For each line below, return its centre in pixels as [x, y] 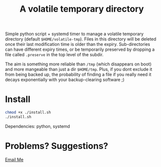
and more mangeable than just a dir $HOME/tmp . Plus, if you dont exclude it [79, 69]
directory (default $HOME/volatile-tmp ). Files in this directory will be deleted [81, 39]
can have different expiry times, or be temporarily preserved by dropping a [80, 49]
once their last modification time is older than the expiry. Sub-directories [78, 44]
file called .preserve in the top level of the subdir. [54, 55]
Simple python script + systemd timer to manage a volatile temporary [74, 34]
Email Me [14, 159]
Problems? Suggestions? [57, 146]
